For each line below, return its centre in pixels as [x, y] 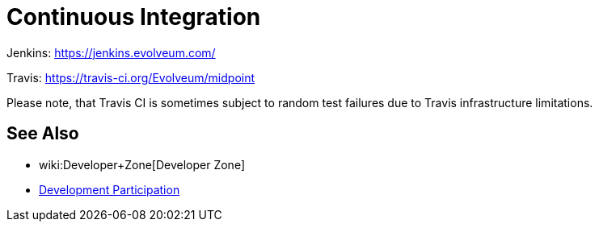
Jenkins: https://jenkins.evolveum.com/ [111, 52]
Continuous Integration [134, 17]
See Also [43, 134]
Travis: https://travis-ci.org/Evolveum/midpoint [131, 77]
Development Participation [110, 189]
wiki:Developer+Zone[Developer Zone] [142, 164]
